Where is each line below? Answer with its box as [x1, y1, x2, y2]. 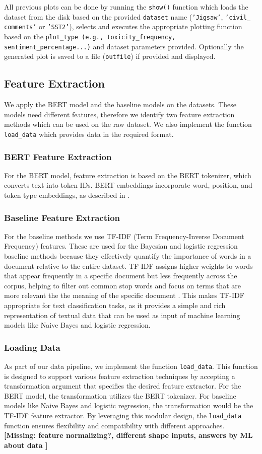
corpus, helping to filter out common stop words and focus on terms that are [4, 280, 241, 290]
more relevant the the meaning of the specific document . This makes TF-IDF [4, 290, 244, 300]
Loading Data [4, 341, 60, 353]
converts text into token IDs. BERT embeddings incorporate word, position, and [4, 180, 252, 190]
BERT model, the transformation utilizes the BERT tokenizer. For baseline [4, 390, 236, 401]
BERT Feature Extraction [4, 150, 112, 163]
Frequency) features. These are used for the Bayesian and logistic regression [4, 241, 238, 251]
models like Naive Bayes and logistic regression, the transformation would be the [4, 400, 253, 411]
